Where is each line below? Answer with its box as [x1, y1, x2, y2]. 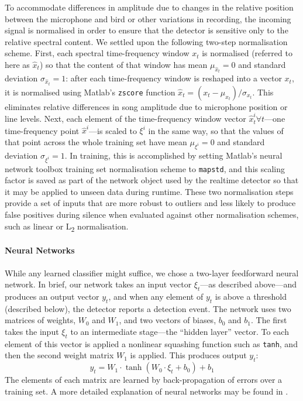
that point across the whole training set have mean [5, 136, 187, 148]
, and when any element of [108, 290, 204, 302]
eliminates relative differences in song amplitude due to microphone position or [5, 100, 288, 112]
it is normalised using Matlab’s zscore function [5, 85, 175, 98]
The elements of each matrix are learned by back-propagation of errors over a [5, 373, 283, 386]
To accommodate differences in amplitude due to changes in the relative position [5, 1, 294, 13]
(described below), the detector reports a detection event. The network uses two [5, 302, 291, 314]
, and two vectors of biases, [119, 314, 216, 326]
